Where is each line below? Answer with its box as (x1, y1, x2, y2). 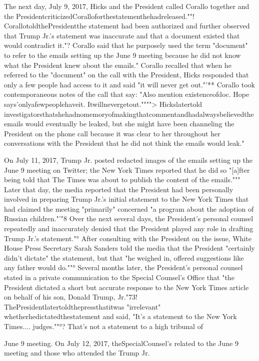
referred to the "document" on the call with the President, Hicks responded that (4, 69, 249, 80)
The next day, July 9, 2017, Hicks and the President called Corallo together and (4, 1, 249, 11)
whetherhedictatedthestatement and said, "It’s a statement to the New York (4, 311, 237, 322)
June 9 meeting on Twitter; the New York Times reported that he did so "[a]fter (4, 164, 250, 175)
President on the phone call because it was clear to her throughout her (4, 128, 220, 138)
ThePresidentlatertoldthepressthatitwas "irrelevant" (4, 301, 161, 312)
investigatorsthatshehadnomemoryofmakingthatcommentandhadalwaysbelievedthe (4, 108, 254, 119)
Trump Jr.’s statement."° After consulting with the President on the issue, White (4, 233, 251, 243)
